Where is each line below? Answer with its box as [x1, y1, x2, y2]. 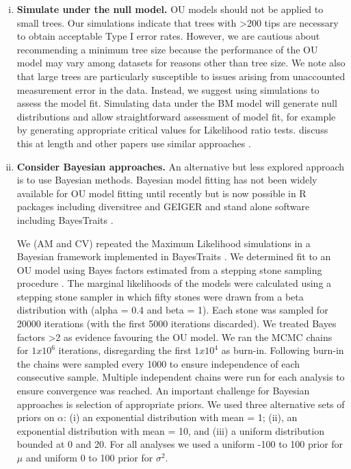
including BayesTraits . [16, 212, 114, 227]
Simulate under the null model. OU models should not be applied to [16, 2, 324, 16]
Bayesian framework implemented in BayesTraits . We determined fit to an [16, 249, 331, 264]
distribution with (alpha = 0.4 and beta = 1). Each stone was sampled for [16, 303, 328, 317]
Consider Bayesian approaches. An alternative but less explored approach [16, 159, 345, 173]
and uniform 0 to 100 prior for [25, 451, 153, 464]
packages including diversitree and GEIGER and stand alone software [16, 199, 310, 214]
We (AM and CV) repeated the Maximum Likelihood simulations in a [16, 236, 311, 250]
